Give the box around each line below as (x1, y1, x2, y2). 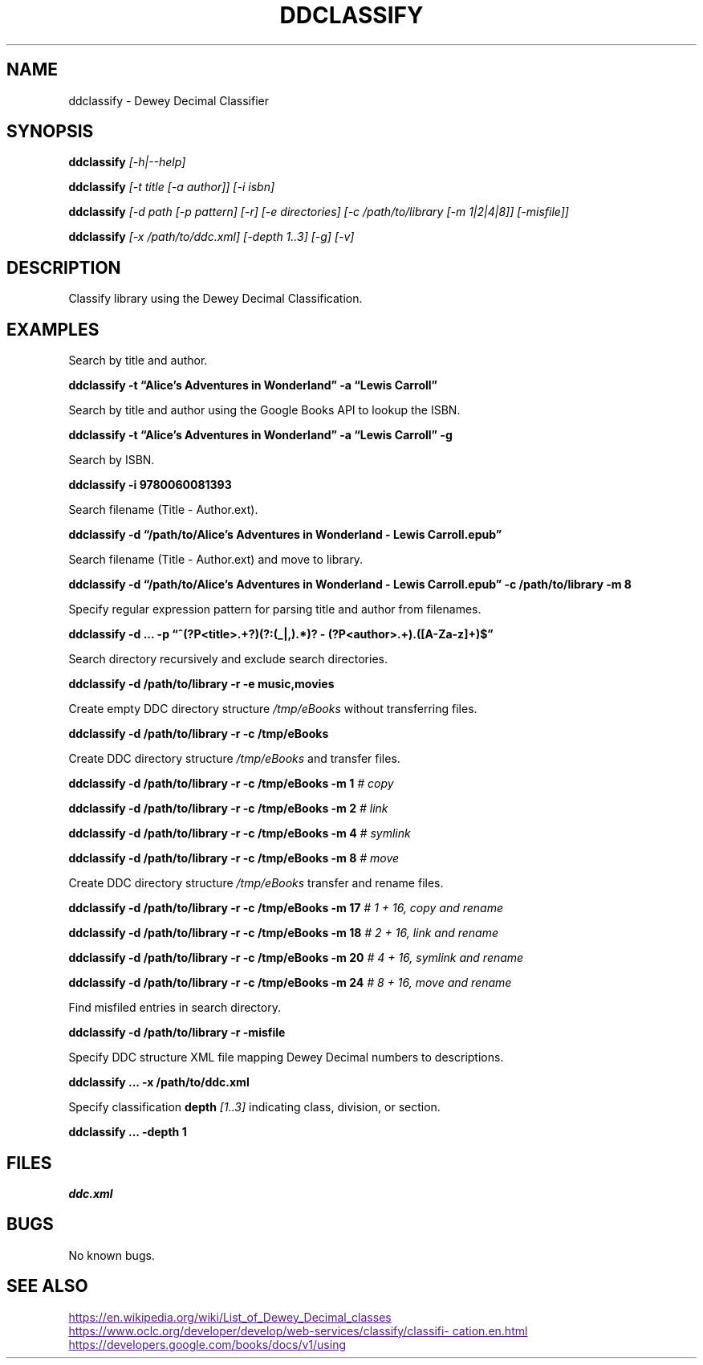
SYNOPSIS (6, 121, 94, 142)
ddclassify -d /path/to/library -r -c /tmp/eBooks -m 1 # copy (68, 776, 394, 791)
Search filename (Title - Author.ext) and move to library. (68, 552, 364, 567)
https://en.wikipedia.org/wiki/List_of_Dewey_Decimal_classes (68, 1310, 392, 1324)
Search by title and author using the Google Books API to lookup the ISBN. (68, 403, 461, 418)
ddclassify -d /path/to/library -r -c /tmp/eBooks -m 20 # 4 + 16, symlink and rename (68, 951, 524, 965)
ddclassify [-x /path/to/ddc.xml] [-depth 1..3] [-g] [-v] (68, 230, 355, 244)
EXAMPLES (6, 319, 100, 340)
